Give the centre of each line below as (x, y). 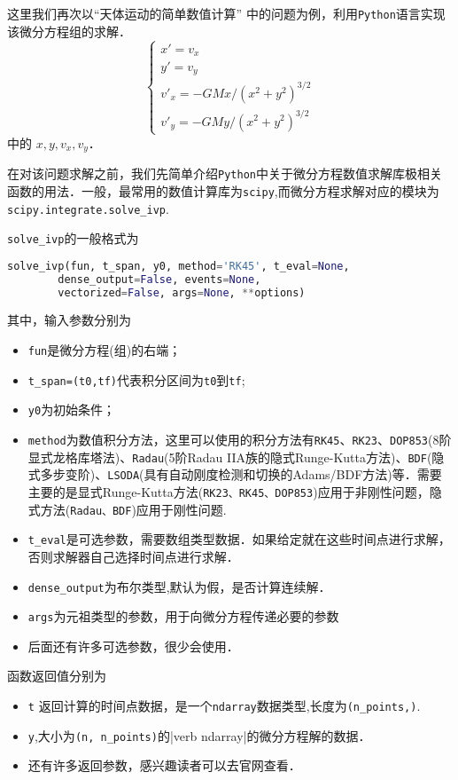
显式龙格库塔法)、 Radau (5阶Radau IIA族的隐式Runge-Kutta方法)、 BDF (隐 (236, 457)
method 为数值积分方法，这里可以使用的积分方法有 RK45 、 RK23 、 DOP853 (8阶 (240, 440)
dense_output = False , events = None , (159, 279)
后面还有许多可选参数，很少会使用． (133, 646)
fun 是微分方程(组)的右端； (105, 350)
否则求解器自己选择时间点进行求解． (133, 556)
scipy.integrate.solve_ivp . (88, 208)
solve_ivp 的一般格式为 (73, 238)
